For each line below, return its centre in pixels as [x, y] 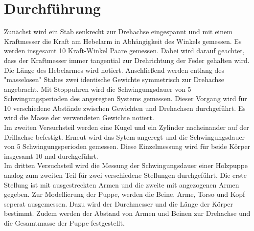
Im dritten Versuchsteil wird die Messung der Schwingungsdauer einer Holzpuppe [126, 165]
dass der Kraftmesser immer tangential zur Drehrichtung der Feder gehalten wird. [127, 60]
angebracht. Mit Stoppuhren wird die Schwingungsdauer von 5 [98, 89]
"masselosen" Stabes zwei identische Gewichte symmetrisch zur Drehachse [114, 79]
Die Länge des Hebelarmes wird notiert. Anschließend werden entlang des [114, 70]
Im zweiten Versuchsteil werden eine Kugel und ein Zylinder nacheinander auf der [127, 127]
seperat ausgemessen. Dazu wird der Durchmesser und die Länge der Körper [118, 203]
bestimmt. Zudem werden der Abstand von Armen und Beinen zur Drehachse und [127, 213]
